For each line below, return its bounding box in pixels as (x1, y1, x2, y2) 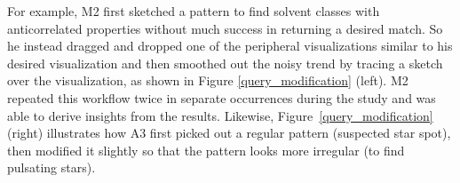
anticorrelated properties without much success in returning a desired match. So (7, 19, 443, 37)
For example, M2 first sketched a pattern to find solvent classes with (7, 2, 380, 20)
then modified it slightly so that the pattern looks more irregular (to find (7, 140, 405, 159)
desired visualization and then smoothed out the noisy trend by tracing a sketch (7, 53, 443, 72)
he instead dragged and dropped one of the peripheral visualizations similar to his (7, 36, 453, 55)
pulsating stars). (7, 158, 96, 177)
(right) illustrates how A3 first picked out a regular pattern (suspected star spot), (7, 123, 451, 142)
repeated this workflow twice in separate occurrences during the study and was (7, 88, 436, 107)
